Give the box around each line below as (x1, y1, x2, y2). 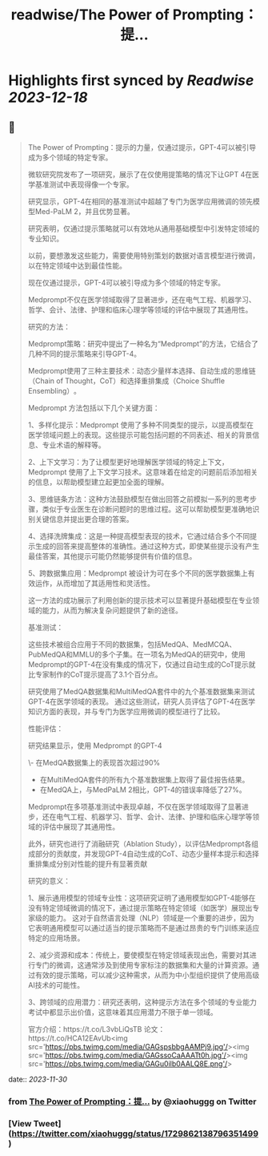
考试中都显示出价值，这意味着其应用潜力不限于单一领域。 (27, 1008, 218, 1017)
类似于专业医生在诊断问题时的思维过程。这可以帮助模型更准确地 (42, 504, 253, 514)
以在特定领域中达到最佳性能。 (27, 261, 126, 270)
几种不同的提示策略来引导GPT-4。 (27, 349, 142, 358)
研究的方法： (27, 322, 70, 331)
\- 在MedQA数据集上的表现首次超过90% (27, 758, 161, 767)
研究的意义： (27, 876, 70, 885)
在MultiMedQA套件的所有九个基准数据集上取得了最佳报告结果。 (39, 775, 250, 784)
